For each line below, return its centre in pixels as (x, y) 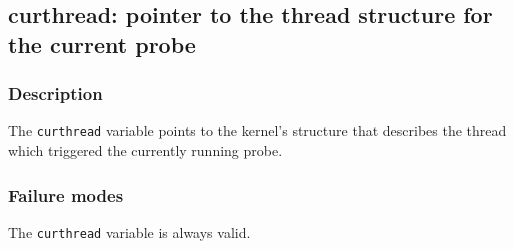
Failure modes (66, 194)
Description (55, 93)
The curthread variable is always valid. (129, 231)
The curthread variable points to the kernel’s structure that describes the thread (257, 130)
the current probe (102, 43)
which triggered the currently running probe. (145, 150)
